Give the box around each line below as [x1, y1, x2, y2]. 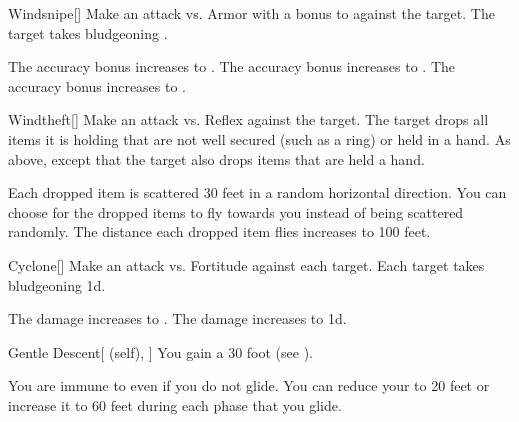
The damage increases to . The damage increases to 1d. [8, 308, 347, 329]
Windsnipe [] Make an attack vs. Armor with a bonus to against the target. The [8, 3, 495, 23]
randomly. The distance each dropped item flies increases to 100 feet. [8, 221, 431, 242]
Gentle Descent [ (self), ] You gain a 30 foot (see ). [8, 341, 313, 362]
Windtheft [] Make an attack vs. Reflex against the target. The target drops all [8, 109, 489, 130]
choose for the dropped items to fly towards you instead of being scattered [8, 201, 464, 222]
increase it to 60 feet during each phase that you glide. [8, 394, 342, 415]
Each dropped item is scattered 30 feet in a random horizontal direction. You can [8, 182, 507, 203]
